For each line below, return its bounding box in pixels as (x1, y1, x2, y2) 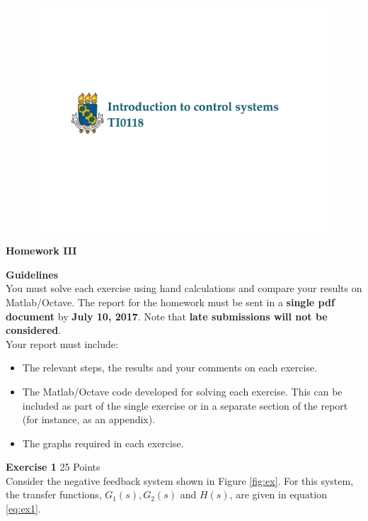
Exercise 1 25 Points (6, 459, 100, 474)
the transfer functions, (6, 487, 102, 502)
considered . (6, 323, 62, 337)
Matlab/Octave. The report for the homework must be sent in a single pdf (6, 294, 335, 309)
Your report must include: (6, 336, 118, 351)
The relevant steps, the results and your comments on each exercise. (22, 360, 318, 375)
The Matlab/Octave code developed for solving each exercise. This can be (22, 383, 343, 398)
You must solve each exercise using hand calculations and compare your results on (6, 281, 362, 296)
